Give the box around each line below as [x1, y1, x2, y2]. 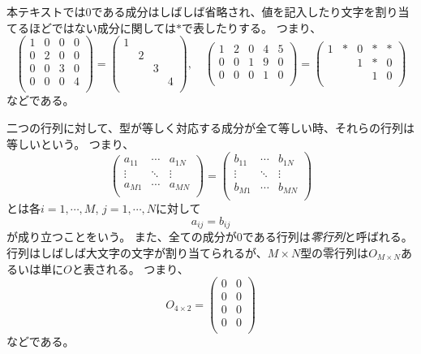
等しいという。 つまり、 [6, 135, 135, 152]
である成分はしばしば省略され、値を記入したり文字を [91, 3, 376, 19]
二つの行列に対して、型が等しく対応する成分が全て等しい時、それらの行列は [6, 119, 415, 136]
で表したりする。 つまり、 [182, 19, 322, 36]
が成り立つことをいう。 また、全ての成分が [6, 228, 237, 245]
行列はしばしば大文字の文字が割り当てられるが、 [6, 244, 268, 261]
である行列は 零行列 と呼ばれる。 [242, 228, 413, 245]
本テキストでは [6, 3, 86, 19]
